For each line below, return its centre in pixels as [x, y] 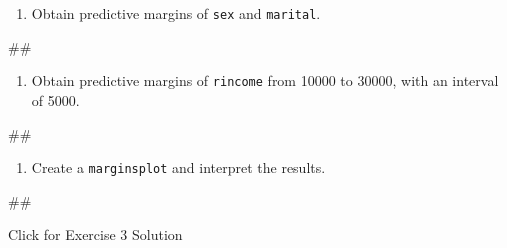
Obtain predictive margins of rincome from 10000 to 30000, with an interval [265, 80]
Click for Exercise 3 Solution [95, 234]
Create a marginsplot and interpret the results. [178, 167]
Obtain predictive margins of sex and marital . [176, 13]
